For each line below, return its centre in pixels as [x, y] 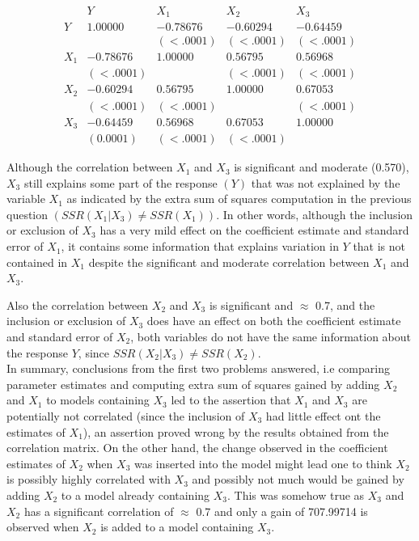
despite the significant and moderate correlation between [229, 262]
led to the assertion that [231, 400]
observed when [43, 527]
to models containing [98, 400]
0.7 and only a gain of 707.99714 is [282, 511]
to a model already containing [135, 495]
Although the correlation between [90, 167]
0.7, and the [345, 304]
